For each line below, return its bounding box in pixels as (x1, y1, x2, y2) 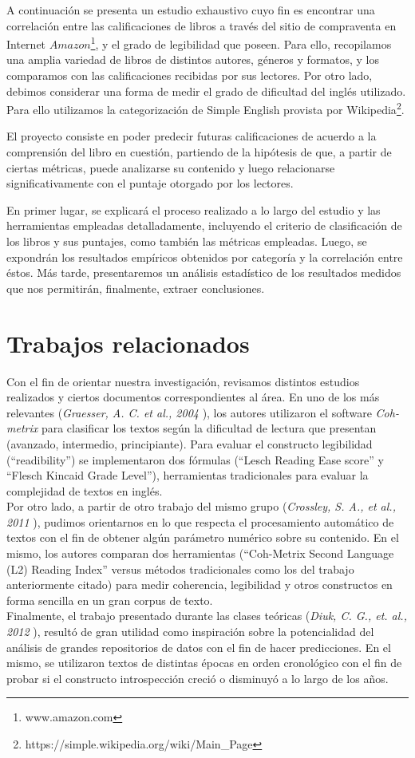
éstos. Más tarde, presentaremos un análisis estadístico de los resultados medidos (6, 264, 401, 281)
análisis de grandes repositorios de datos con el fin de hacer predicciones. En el (6, 638, 391, 655)
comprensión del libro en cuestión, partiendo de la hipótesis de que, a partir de (6, 144, 392, 160)
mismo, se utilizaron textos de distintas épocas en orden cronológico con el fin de (6, 654, 402, 671)
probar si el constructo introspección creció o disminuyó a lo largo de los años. (6, 669, 389, 686)
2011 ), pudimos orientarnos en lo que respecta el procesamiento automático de (6, 513, 394, 530)
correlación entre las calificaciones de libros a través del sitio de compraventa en (6, 17, 397, 34)
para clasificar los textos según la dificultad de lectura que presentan (41, 420, 377, 436)
